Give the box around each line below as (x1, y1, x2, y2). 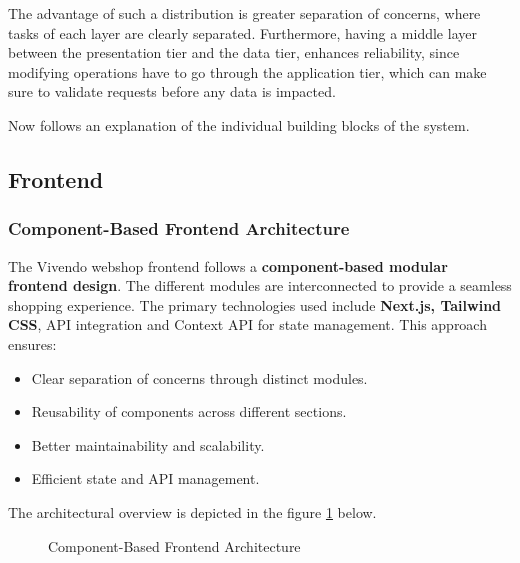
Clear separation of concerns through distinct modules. (31, 367, 368, 388)
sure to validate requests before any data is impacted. (8, 81, 336, 102)
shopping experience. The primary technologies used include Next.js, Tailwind (8, 294, 502, 315)
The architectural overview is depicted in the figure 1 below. (8, 501, 377, 522)
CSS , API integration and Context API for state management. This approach (8, 314, 487, 335)
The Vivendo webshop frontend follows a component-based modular (8, 255, 448, 276)
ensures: (8, 333, 57, 354)
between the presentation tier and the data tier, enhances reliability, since (8, 42, 460, 63)
